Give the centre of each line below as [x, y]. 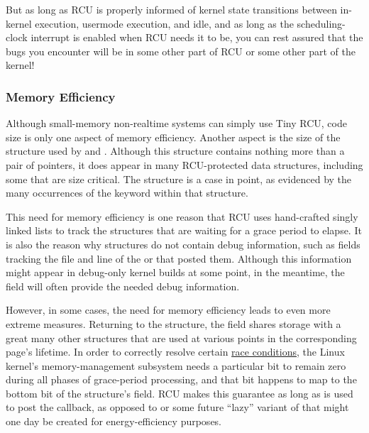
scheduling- [321, 23]
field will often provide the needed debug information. [123, 286]
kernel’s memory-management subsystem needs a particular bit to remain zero [176, 365]
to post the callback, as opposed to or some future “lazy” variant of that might [177, 407]
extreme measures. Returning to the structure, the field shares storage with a [174, 323]
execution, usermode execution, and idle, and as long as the [164, 23]
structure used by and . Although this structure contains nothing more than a [175, 151]
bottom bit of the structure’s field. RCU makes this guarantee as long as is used [180, 393]
